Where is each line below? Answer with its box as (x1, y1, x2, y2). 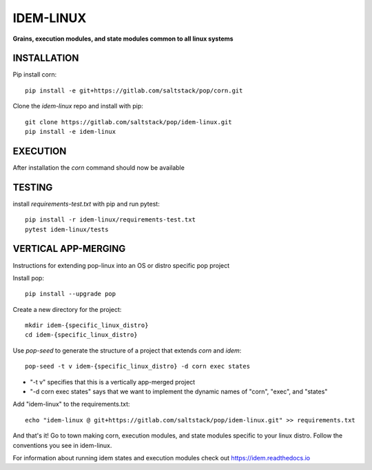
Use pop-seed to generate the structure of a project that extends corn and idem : (12, 346, 242, 355)
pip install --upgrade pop (25, 290, 116, 298)
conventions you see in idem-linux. (12, 441, 112, 449)
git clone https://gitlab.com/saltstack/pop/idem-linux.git (25, 118, 232, 126)
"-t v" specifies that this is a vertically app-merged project (30, 378, 196, 386)
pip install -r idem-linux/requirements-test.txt (25, 216, 196, 224)
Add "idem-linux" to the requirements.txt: (12, 400, 130, 409)
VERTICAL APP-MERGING (12, 243, 126, 255)
